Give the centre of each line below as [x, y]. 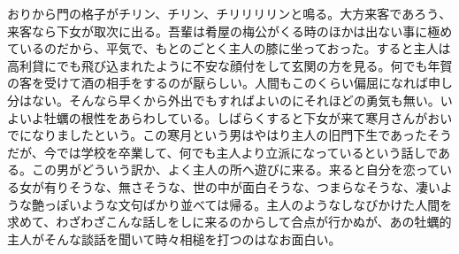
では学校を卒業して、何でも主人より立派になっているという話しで [247, 152]
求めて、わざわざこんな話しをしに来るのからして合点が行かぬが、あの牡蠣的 [229, 222]
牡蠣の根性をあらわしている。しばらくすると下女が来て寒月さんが [236, 117]
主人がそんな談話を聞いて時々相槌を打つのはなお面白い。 [174, 239]
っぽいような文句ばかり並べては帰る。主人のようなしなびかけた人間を [248, 204]
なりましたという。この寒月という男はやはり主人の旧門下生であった [229, 135]
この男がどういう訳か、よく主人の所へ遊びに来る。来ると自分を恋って [236, 169]
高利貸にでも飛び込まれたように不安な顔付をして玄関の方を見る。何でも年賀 [230, 65]
